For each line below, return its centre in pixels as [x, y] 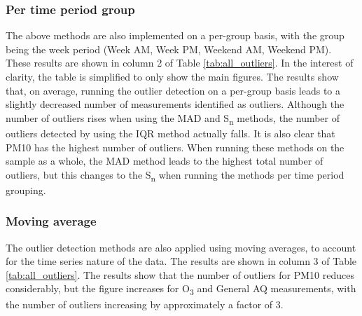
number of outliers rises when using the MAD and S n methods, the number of [173, 118]
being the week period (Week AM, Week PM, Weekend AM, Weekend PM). [169, 49]
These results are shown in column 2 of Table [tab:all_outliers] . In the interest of [180, 63]
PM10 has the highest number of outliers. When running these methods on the [175, 147]
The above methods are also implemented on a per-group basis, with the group [175, 35]
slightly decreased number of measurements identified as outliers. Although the [175, 104]
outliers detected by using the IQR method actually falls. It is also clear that [170, 133]
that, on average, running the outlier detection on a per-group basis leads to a [173, 90]
